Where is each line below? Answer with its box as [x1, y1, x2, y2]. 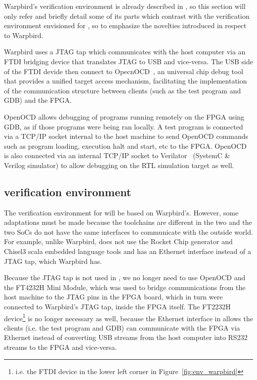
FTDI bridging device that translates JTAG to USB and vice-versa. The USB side [4, 56, 253, 66]
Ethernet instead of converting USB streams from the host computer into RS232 [4, 332, 248, 342]
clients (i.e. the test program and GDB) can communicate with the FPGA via [4, 322, 240, 333]
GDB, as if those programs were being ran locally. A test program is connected [4, 121, 243, 131]
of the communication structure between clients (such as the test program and [4, 85, 241, 95]
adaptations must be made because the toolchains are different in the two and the [4, 217, 252, 227]
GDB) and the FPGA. [4, 95, 72, 105]
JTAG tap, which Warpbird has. [4, 255, 102, 266]
